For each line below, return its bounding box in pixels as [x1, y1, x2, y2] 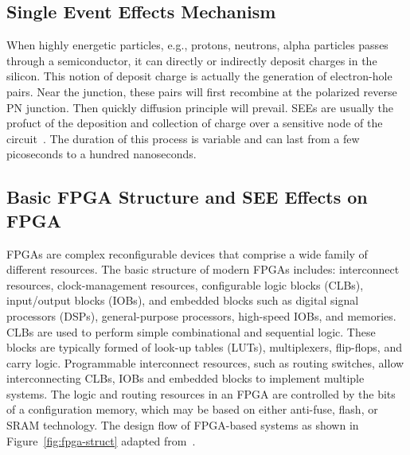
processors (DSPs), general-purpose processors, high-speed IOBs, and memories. [6, 307, 396, 324]
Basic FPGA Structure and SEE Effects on [6, 185, 368, 209]
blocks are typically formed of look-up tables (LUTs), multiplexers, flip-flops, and [6, 339, 402, 356]
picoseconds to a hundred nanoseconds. [6, 146, 197, 162]
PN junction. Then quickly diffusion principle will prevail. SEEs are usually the [6, 99, 393, 115]
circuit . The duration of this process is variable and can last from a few [6, 130, 360, 146]
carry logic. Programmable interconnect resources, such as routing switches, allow [6, 354, 404, 371]
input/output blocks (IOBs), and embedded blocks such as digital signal [6, 292, 359, 309]
